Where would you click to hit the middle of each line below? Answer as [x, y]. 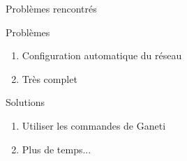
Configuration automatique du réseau [102, 55]
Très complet [50, 78]
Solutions [25, 102]
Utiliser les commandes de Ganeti [94, 125]
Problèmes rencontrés [51, 8]
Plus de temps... [57, 149]
